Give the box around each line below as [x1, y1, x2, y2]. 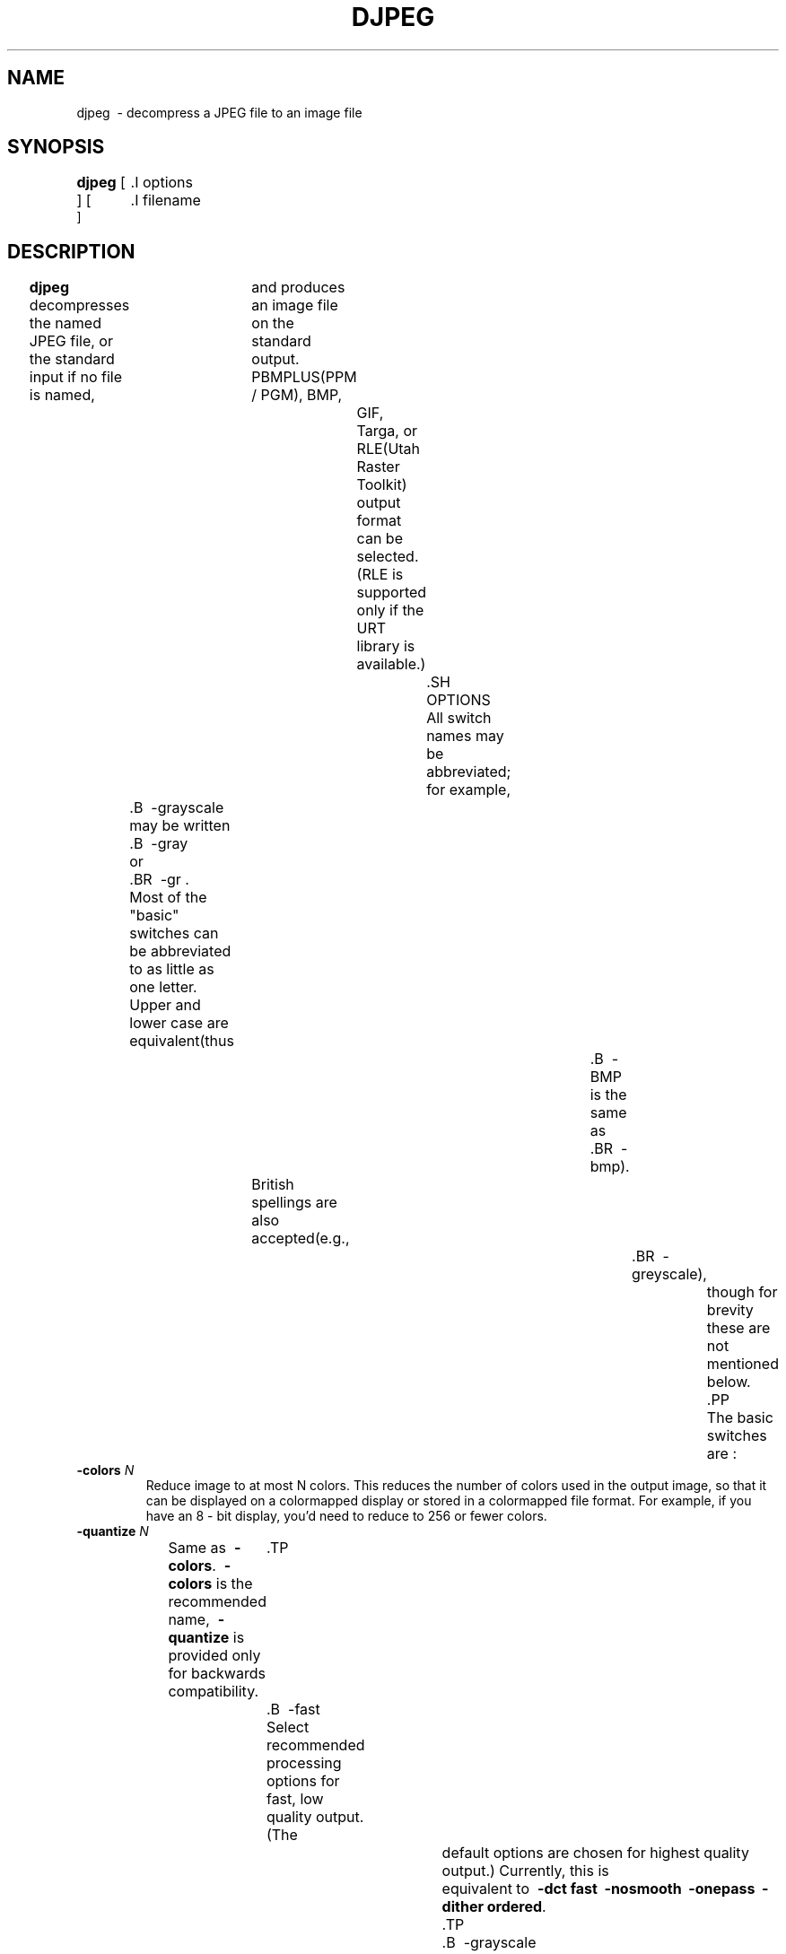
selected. [356, 547, 419, 566]
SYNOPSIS [7, 135, 105, 159]
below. [706, 1373, 751, 1391]
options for [266, 1772, 340, 1791]
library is [356, 637, 415, 656]
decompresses [29, 296, 130, 315]
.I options [130, 173, 194, 192]
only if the [356, 601, 424, 620]
